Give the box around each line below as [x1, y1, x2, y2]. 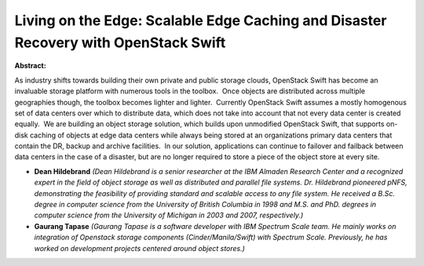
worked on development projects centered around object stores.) [34, 243, 245, 253]
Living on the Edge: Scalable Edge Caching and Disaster [14, 12, 387, 29]
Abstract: [14, 61, 46, 71]
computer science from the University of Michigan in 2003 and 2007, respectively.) [34, 210, 304, 220]
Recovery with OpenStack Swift [14, 34, 226, 51]
